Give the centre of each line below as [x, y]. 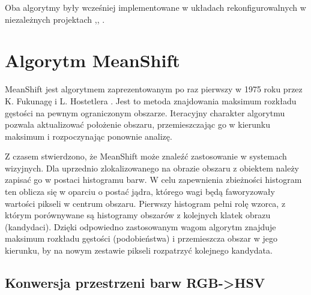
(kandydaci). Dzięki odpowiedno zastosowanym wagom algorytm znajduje [140, 226]
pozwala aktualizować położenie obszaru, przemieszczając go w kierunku [138, 124]
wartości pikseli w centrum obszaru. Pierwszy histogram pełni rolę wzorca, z [145, 203]
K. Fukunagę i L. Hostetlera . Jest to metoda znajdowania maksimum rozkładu [151, 100]
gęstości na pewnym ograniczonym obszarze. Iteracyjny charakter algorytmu [145, 112]
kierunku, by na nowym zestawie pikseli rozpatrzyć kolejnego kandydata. [139, 250]
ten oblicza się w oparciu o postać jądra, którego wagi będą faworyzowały [140, 192]
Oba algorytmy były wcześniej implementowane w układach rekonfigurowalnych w [155, 7]
